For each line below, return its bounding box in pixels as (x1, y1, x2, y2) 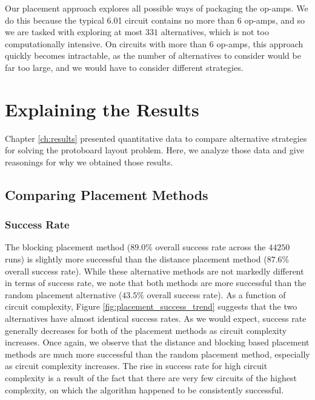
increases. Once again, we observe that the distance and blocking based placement (5, 336, 310, 348)
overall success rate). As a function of (147, 288, 286, 301)
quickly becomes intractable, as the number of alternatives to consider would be (5, 49, 301, 62)
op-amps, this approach (216, 37, 303, 50)
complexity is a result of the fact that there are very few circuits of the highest (5, 372, 297, 384)
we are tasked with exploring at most (5, 25, 143, 38)
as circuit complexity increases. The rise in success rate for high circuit (5, 359, 268, 372)
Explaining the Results (5, 96, 199, 121)
